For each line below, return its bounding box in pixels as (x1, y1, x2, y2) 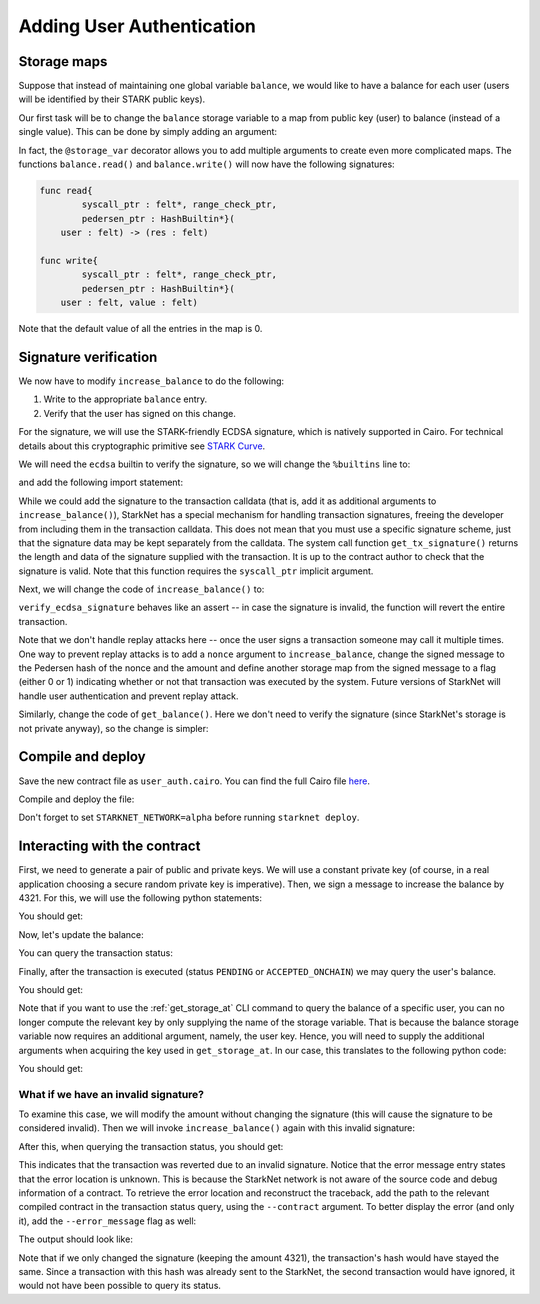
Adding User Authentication (18, 15, 257, 37)
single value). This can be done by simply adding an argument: (18, 126, 278, 138)
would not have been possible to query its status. (18, 1280, 222, 1292)
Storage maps (18, 53, 108, 70)
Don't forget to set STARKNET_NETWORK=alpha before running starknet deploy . (18, 811, 360, 824)
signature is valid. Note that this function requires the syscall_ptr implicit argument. (18, 565, 374, 577)
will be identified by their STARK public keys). (18, 93, 206, 105)
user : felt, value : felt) (60, 297, 199, 309)
